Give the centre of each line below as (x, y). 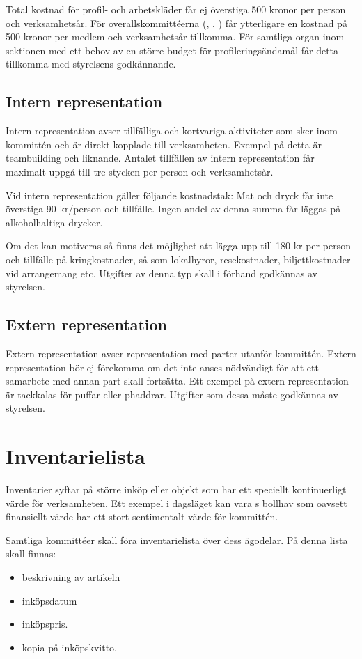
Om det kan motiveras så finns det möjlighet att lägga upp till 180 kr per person (178, 246)
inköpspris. (45, 624)
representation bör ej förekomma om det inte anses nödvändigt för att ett (162, 367)
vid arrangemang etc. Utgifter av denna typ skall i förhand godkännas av (162, 273)
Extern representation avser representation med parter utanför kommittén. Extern (181, 353)
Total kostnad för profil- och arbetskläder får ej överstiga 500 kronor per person (176, 9)
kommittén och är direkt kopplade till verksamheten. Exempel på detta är (164, 144)
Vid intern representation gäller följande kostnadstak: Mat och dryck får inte (170, 195)
